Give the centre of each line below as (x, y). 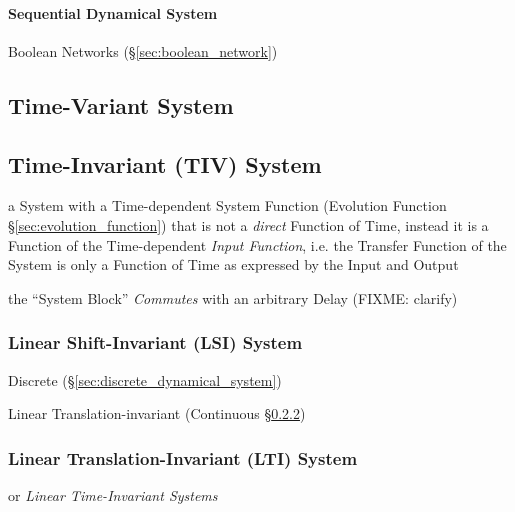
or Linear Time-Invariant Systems (113, 494)
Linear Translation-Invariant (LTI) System (183, 457)
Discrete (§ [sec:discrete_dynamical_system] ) (145, 379)
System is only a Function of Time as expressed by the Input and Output (233, 264)
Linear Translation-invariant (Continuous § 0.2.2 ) (157, 413)
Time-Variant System (121, 104)
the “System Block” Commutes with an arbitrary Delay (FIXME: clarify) (233, 297)
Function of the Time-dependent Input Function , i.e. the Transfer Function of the (257, 244)
